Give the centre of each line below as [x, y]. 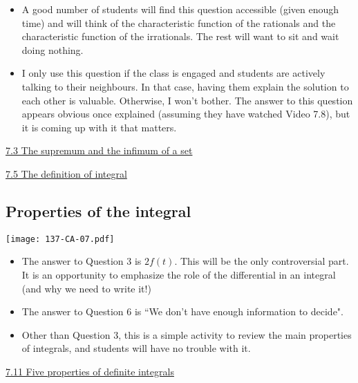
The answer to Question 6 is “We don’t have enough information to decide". [183, 311]
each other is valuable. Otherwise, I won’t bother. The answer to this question [187, 100]
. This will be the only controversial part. [262, 261]
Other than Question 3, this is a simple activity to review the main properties [187, 334]
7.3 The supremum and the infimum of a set [99, 150]
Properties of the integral [98, 211]
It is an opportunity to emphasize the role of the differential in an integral [179, 274]
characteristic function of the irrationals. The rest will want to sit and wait [180, 36]
